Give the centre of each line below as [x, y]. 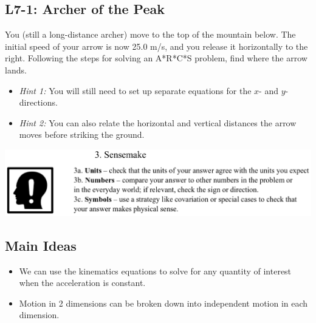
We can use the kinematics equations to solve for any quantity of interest [155, 270]
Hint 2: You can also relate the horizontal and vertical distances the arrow [158, 122]
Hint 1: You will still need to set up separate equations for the [135, 90]
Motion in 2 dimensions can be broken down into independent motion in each [163, 303]
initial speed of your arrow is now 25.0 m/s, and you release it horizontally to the [156, 46]
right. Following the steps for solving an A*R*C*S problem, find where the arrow [156, 58]
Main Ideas [41, 245]
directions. [38, 102]
